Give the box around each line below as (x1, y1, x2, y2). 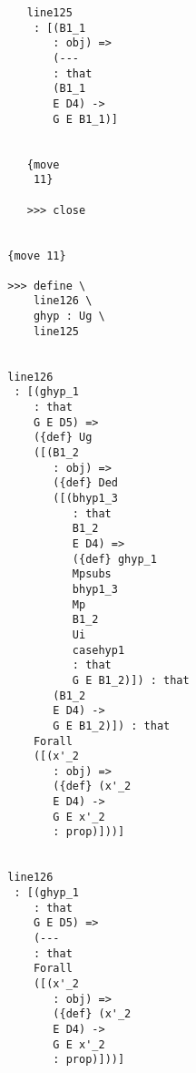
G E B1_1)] (53, 112, 118, 126)
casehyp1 (72, 643, 125, 657)
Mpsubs (72, 567, 112, 581)
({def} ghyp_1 (72, 552, 157, 566)
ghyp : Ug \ (33, 310, 105, 323)
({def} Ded (53, 476, 118, 490)
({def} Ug (33, 431, 93, 445)
